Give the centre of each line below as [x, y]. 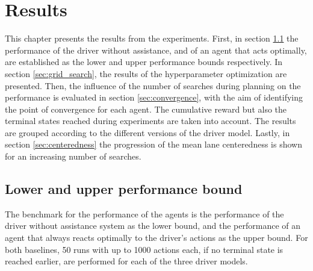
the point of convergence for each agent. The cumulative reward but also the [146, 109]
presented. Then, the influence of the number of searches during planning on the [153, 85]
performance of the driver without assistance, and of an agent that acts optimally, [156, 50]
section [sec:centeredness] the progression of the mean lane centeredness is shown [153, 144]
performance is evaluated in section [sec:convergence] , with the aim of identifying [154, 97]
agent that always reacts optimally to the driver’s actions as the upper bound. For [156, 238]
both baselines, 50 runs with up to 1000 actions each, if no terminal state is [144, 249]
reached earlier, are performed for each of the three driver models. [126, 261]
